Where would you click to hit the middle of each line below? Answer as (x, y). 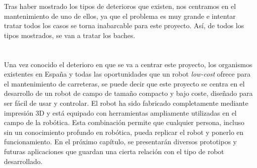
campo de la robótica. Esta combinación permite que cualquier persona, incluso (124, 122)
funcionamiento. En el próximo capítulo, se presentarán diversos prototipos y (120, 142)
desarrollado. (23, 161)
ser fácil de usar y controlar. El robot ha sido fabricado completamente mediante (126, 103)
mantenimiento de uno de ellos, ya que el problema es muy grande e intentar (120, 16)
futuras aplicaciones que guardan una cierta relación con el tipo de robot (114, 151)
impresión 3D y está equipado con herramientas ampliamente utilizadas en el (120, 112)
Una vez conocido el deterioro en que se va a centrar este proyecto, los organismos (128, 64)
